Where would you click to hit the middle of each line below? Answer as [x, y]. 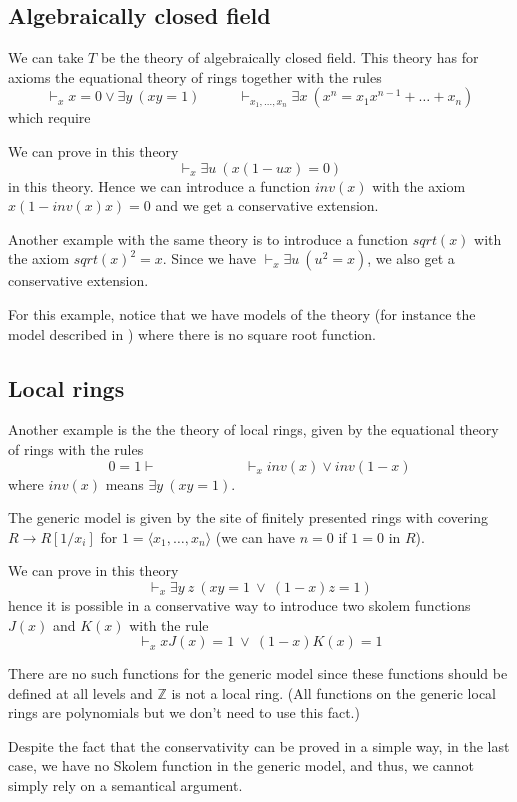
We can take [46, 57]
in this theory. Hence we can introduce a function [159, 185]
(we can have [255, 536]
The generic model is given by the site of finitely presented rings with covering [248, 517]
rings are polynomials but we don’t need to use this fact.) [184, 712]
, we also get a [411, 258]
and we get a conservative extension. [267, 205]
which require [49, 117]
